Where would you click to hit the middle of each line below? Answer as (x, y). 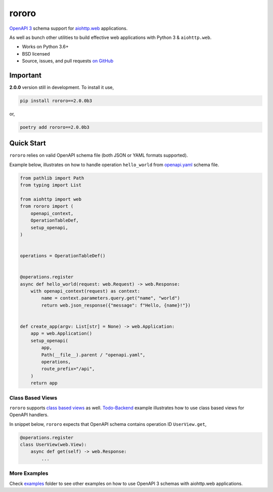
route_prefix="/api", (68, 369)
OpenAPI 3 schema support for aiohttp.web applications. (69, 28)
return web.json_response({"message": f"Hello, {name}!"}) (116, 305)
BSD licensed (36, 54)
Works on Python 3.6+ (45, 47)
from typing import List (51, 185)
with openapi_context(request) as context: (85, 291)
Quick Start (28, 143)
